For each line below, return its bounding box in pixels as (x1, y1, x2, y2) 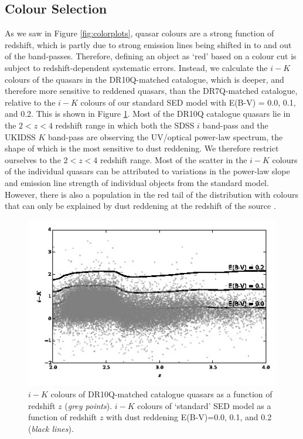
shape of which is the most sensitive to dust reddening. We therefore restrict (5, 142, 279, 154)
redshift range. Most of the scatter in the (100, 153, 247, 166)
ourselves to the (5, 153, 61, 166)
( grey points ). (64, 399, 113, 411)
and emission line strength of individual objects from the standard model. (5, 176, 269, 188)
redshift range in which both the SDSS (55, 119, 195, 131)
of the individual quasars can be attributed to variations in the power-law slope (5, 165, 290, 177)
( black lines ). (28, 422, 74, 434)
